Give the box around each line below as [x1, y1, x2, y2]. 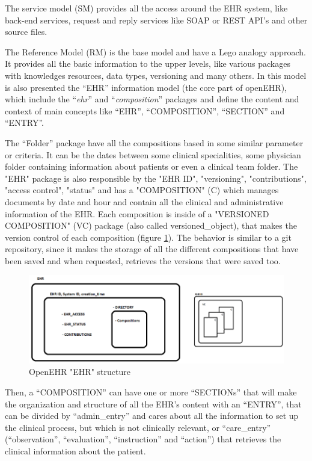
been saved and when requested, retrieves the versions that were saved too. [5, 254, 281, 267]
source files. [5, 25, 47, 38]
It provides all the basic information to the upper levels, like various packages [5, 57, 290, 70]
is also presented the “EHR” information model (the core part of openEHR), [5, 81, 287, 93]
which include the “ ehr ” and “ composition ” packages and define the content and [5, 93, 299, 105]
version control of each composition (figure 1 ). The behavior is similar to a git [5, 230, 292, 243]
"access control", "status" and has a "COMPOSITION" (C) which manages [5, 184, 279, 196]
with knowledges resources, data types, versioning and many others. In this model [5, 69, 307, 81]
